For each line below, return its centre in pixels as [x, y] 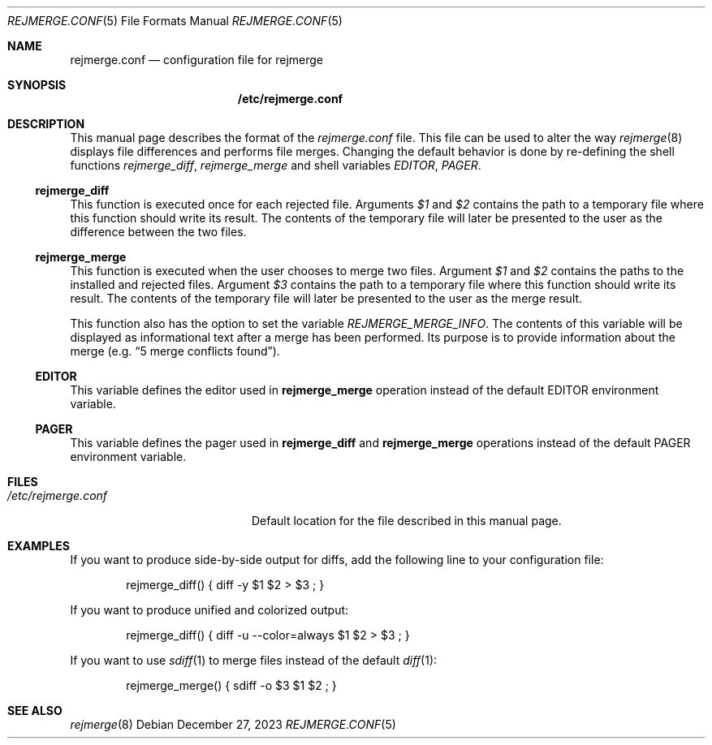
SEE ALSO [35, 711]
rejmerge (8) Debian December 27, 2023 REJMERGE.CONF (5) [233, 724]
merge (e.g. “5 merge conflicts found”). [175, 351]
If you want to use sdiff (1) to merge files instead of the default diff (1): [254, 660]
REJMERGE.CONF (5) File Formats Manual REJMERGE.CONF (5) [175, 21]
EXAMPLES [39, 546]
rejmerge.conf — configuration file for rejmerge [196, 60]
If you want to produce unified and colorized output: [209, 610]
